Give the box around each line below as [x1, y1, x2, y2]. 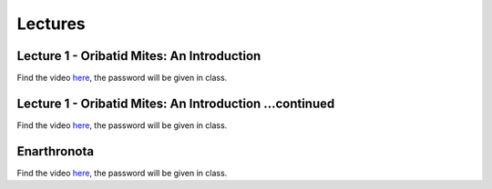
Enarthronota [16, 144, 95, 159]
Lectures [16, 14, 86, 34]
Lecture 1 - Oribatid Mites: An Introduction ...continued [16, 95, 335, 111]
